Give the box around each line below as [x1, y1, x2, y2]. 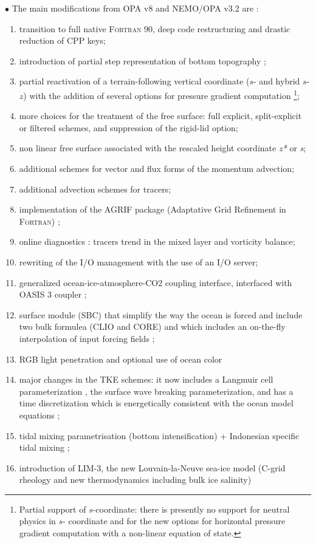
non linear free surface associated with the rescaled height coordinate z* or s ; [19, 142, 306, 154]
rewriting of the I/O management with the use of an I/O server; [19, 255, 258, 268]
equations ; [19, 408, 60, 421]
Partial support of [19, 502, 86, 515]
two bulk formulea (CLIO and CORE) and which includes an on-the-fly [19, 320, 286, 333]
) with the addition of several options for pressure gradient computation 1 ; [23, 87, 300, 101]
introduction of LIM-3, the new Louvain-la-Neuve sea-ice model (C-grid [19, 461, 286, 474]
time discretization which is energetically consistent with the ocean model [19, 397, 294, 409]
